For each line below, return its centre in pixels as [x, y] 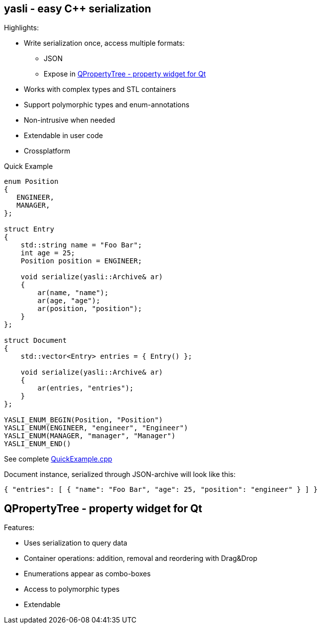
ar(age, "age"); [69, 301]
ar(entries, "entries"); [86, 388]
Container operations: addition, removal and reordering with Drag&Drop [141, 558]
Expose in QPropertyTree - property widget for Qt [125, 74]
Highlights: [22, 28]
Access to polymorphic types [72, 589]
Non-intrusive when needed [69, 120]
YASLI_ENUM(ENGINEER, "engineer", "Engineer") [96, 428]
